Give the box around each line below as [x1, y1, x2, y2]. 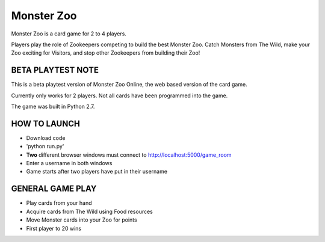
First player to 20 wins [26, 225, 82, 232]
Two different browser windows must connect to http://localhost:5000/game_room [26, 151, 232, 159]
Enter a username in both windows [26, 160, 113, 167]
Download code [26, 134, 66, 141]
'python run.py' [26, 143, 64, 150]
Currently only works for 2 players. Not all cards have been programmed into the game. [11, 92, 228, 99]
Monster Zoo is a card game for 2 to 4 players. [11, 30, 126, 37]
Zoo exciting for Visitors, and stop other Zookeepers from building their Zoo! [11, 49, 200, 56]
